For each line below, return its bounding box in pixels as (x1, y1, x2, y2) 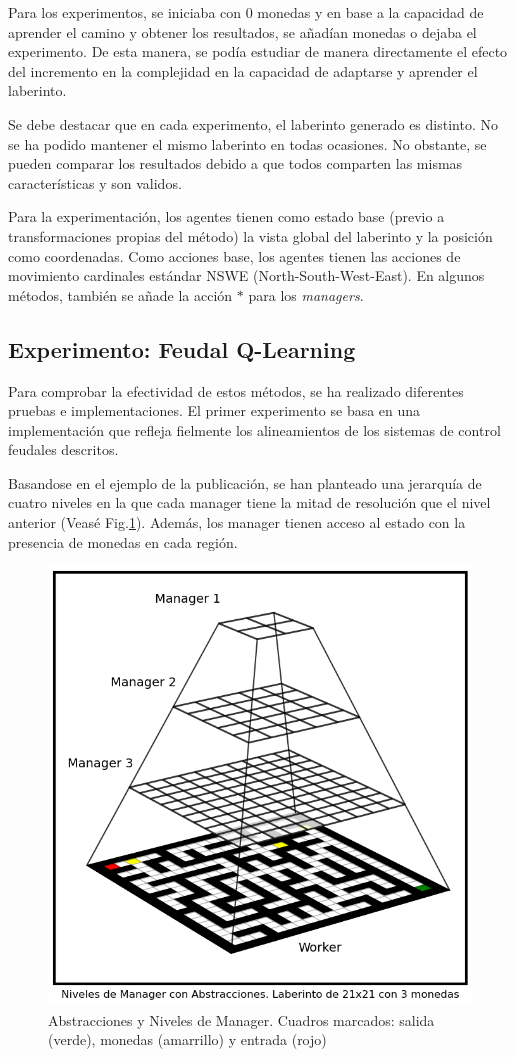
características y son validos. (8, 172, 182, 193)
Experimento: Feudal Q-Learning (8, 333, 356, 364)
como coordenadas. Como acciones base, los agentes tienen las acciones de (8, 245, 461, 266)
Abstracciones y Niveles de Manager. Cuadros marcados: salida (48, 1009, 435, 1030)
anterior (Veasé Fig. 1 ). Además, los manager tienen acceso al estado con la (8, 512, 466, 533)
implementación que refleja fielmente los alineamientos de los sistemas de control (8, 419, 501, 440)
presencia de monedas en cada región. (8, 531, 238, 552)
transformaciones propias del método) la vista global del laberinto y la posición (8, 225, 493, 246)
